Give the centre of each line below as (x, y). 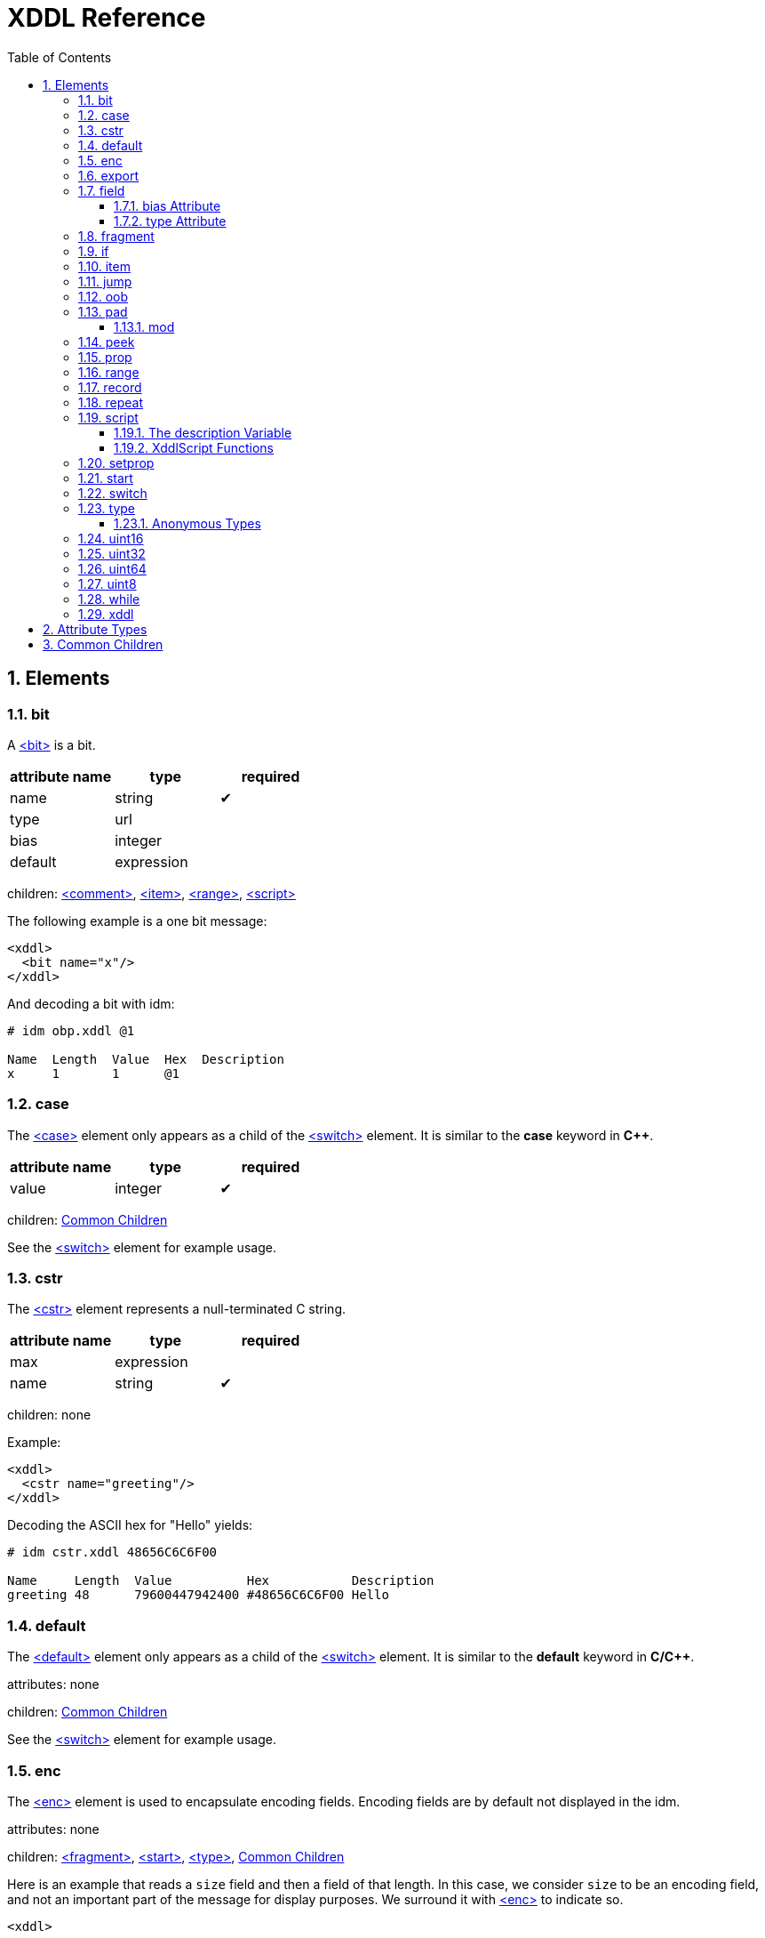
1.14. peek (107, 342)
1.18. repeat (111, 402)
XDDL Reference (107, 18)
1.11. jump (105, 281)
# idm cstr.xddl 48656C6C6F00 (112, 1552)
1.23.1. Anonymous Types (187, 523)
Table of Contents (60, 57)
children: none (49, 1415)
